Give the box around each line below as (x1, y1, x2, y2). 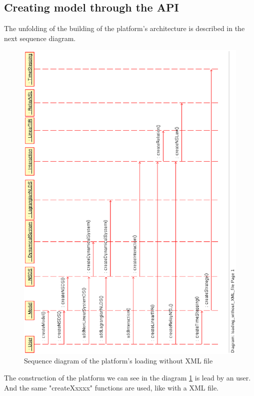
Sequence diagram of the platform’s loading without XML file (24, 355, 213, 366)
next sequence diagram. (4, 33, 76, 43)
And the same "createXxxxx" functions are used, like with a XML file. (4, 382, 219, 392)
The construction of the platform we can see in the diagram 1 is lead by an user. (4, 372, 251, 382)
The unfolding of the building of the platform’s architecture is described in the (4, 23, 245, 34)
